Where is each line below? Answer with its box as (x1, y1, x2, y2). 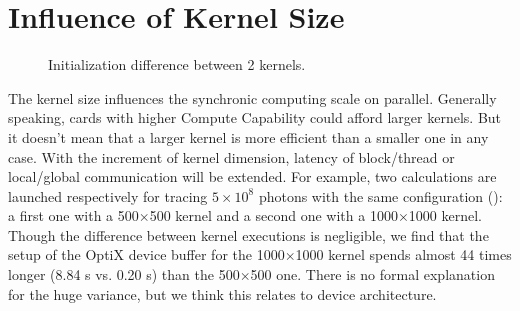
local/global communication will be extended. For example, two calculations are (8, 166, 497, 187)
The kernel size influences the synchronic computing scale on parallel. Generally (8, 87, 497, 108)
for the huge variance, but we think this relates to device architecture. (8, 283, 437, 304)
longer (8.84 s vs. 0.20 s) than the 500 (8, 264, 240, 285)
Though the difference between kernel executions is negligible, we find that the (8, 224, 489, 245)
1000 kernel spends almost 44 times (295, 244, 512, 265)
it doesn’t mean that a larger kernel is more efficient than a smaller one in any (8, 126, 489, 147)
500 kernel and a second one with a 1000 (149, 205, 398, 226)
